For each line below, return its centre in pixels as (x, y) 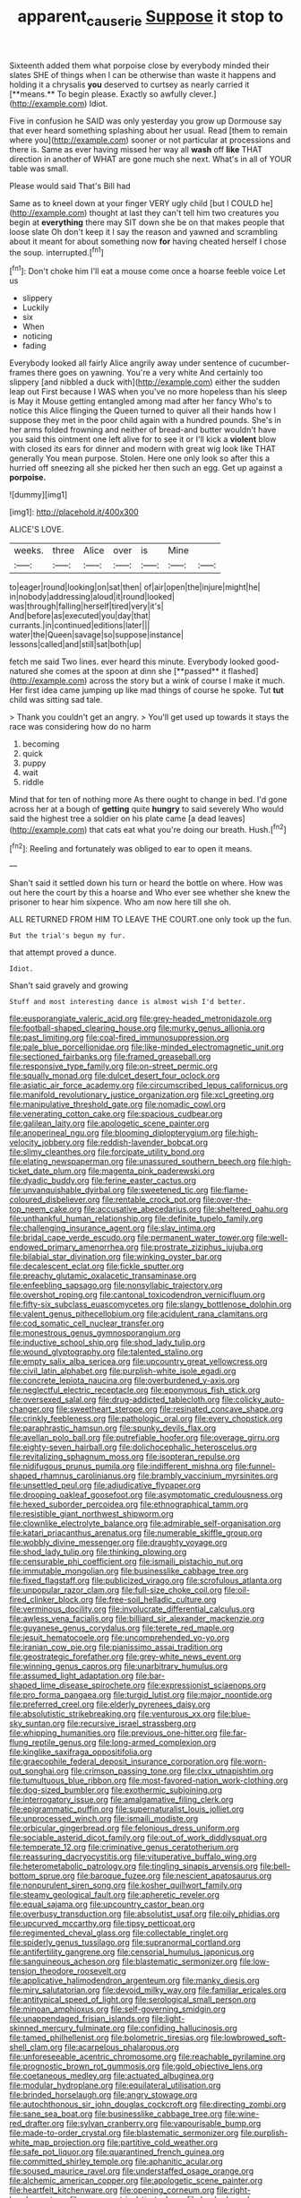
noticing (37, 336)
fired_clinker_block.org (52, 1600)
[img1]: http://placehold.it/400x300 (74, 512)
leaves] (232, 818)
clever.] (202, 94)
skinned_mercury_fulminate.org (67, 2029)
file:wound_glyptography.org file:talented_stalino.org (106, 1352)
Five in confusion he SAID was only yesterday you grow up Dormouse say (146, 121)
